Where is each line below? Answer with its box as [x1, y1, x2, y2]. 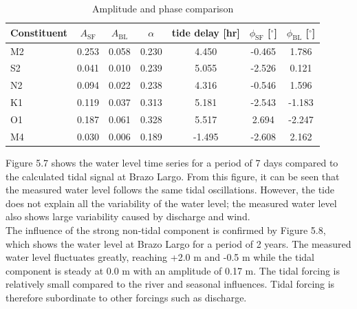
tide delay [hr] [171, 25, 240, 40]
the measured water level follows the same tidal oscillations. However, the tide [6, 182, 334, 197]
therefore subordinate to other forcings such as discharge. [6, 290, 247, 304]
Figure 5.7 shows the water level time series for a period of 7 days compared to [6, 155, 338, 169]
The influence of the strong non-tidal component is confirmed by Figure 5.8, [6, 222, 326, 237]
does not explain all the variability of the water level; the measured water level [6, 195, 337, 210]
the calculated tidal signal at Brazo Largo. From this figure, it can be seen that [6, 169, 340, 183]
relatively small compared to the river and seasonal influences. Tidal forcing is [6, 277, 335, 291]
